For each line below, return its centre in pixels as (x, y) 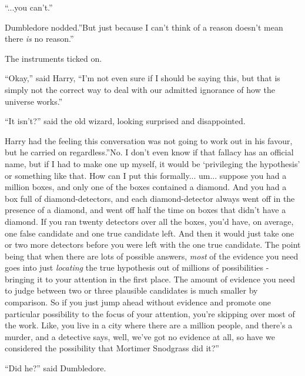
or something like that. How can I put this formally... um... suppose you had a (146, 175)
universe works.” (34, 101)
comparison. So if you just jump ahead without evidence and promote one (138, 302)
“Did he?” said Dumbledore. (56, 368)
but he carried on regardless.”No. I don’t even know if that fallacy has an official (149, 152)
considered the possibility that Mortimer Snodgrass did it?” (112, 348)
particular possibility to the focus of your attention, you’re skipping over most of (150, 313)
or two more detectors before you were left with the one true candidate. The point (153, 244)
